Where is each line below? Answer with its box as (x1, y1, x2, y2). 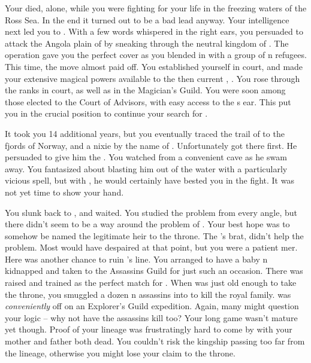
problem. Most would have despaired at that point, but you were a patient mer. (5, 241, 298, 254)
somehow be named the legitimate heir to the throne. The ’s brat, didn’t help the (5, 229, 304, 242)
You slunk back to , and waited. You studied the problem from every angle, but (5, 206, 297, 218)
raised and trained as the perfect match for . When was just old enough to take (5, 276, 297, 289)
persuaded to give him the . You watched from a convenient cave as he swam (5, 151, 287, 163)
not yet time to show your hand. (5, 185, 124, 198)
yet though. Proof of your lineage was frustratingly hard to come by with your (5, 323, 292, 335)
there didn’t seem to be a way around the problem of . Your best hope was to (5, 218, 290, 230)
